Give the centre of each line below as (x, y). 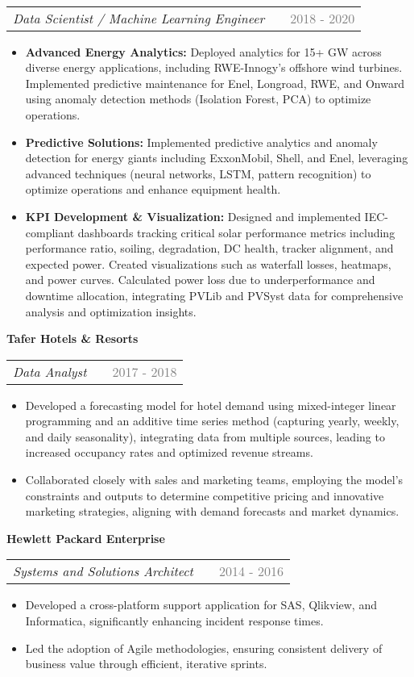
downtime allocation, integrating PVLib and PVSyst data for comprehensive (214, 295)
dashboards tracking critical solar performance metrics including (236, 232)
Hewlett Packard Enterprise (86, 538)
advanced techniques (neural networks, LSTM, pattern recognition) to (198, 173)
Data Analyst (50, 371)
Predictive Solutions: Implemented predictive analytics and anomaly (201, 142)
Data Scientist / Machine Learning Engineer (139, 18)
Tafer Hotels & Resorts (72, 338)
